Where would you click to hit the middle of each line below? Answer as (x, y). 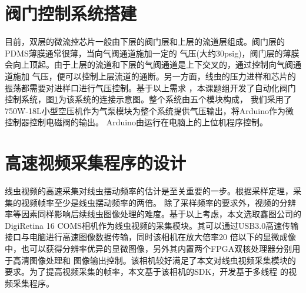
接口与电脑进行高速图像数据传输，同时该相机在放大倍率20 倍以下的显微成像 (150, 237)
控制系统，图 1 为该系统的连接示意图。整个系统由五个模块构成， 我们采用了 (148, 99)
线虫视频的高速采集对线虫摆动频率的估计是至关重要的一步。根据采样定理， (149, 191)
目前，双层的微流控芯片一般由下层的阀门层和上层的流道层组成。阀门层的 (145, 41)
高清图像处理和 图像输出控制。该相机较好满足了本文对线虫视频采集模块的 (154, 260)
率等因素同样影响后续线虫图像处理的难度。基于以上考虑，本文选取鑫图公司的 (153, 214)
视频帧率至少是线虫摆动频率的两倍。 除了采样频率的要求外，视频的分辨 (158, 202)
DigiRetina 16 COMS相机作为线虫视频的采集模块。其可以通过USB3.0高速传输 (152, 225)
